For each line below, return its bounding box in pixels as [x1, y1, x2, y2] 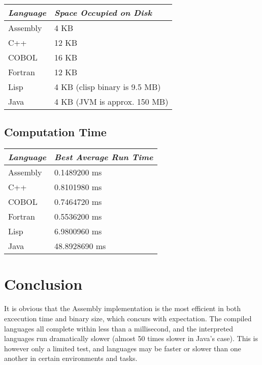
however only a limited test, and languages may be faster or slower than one [4, 343, 241, 353]
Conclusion [4, 273, 83, 294]
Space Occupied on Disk [54, 7, 152, 18]
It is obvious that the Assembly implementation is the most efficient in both [4, 303, 241, 314]
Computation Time [4, 124, 107, 140]
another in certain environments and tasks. [4, 353, 138, 363]
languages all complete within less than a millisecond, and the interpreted [4, 323, 234, 333]
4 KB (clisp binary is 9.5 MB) [54, 81, 161, 93]
